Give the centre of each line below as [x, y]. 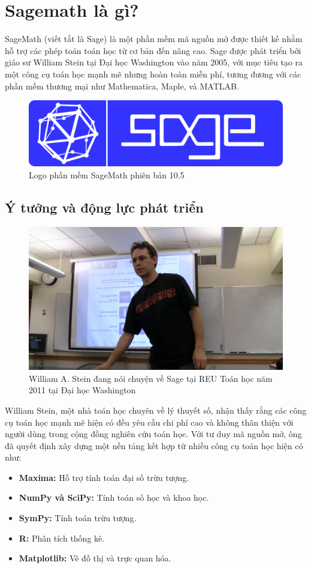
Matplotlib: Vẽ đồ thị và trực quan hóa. [95, 558]
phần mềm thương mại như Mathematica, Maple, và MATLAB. [122, 86]
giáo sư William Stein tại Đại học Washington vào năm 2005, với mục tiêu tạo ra [154, 62]
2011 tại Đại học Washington [82, 390]
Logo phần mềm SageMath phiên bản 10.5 [107, 174]
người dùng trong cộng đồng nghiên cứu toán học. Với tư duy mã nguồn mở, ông [153, 434]
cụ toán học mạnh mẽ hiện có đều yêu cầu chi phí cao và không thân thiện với [149, 422]
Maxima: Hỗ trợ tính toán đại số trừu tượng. [104, 477]
